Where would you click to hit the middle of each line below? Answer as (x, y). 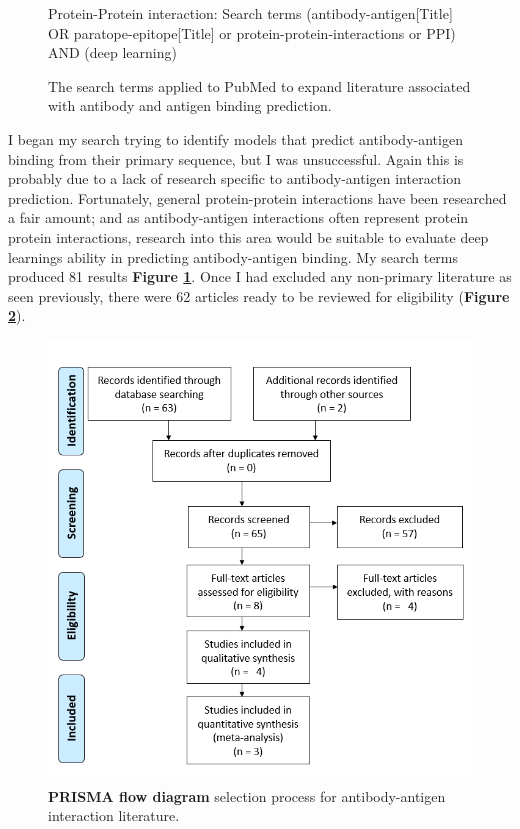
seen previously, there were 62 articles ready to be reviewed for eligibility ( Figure (259, 295)
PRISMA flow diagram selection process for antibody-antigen (247, 795)
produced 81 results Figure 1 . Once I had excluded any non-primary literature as (260, 276)
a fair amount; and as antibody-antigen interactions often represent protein (238, 217)
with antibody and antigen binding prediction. (190, 105)
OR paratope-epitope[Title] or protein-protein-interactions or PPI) (252, 32)
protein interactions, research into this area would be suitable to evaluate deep (248, 236)
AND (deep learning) (112, 52)
